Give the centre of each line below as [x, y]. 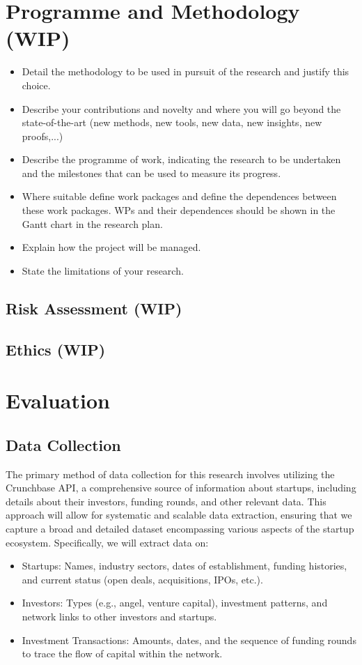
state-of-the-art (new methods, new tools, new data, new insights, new [172, 122]
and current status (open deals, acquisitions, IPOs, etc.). [142, 579]
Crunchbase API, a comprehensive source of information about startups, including [181, 488]
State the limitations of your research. [103, 270]
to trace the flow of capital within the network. [122, 653]
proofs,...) [42, 136]
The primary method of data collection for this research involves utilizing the [170, 474]
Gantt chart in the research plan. [92, 223]
